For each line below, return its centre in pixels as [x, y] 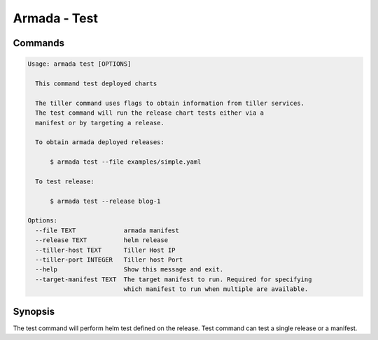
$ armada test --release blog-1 [105, 201]
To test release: [65, 181]
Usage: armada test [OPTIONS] [79, 64]
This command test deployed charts [96, 83]
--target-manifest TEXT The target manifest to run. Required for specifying [174, 279]
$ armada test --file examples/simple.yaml [126, 162]
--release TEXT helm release [101, 240]
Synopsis [34, 311]
